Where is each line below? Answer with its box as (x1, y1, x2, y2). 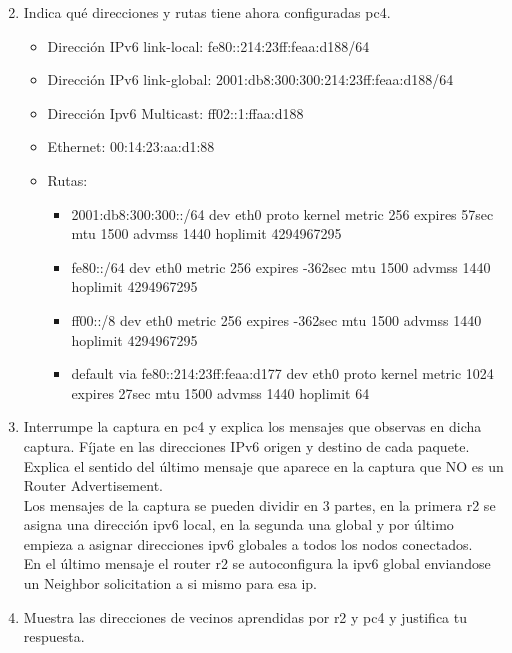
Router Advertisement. (23, 475, 163, 496)
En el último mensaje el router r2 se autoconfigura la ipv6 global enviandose (23, 553, 491, 574)
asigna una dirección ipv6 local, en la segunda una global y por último (23, 514, 454, 535)
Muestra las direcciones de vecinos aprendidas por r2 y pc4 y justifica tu (23, 606, 468, 627)
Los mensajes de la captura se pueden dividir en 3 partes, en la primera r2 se (23, 494, 496, 515)
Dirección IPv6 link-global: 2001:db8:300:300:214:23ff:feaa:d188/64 (47, 69, 454, 90)
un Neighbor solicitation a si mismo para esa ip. (23, 573, 318, 594)
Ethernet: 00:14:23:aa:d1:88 (47, 136, 215, 157)
